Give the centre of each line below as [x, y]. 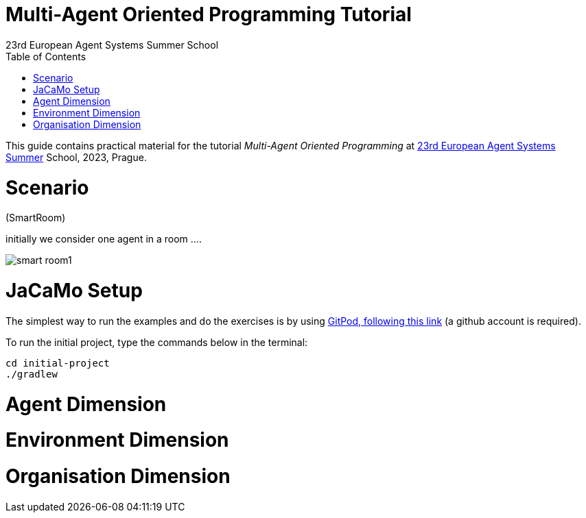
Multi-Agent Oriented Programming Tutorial [209, 14]
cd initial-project [58, 363]
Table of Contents [46, 56]
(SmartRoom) [36, 218]
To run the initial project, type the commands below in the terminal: [157, 342]
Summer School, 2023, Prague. [76, 157]
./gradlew [32, 374]
